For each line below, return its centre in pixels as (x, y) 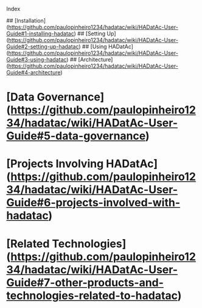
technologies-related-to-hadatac (92, 295)
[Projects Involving (55, 164)
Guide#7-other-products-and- (85, 282)
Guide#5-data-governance (76, 136)
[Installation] (30, 20)
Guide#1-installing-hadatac (40, 34)
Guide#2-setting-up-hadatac (43, 46)
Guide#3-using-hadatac (37, 59)
